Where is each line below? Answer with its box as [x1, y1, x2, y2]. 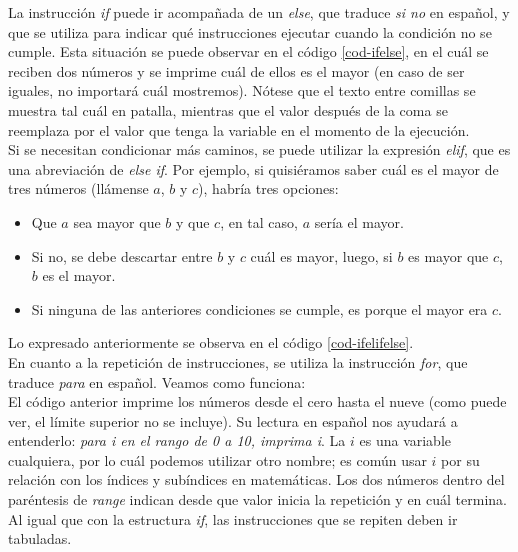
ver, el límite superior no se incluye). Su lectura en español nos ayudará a [8, 410, 458, 431]
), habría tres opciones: [198, 178, 339, 199]
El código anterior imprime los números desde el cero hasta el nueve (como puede [8, 391, 507, 412]
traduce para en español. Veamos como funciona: [8, 371, 306, 392]
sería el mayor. [314, 211, 404, 232]
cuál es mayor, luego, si [250, 245, 393, 266]
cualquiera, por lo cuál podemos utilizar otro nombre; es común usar [8, 449, 427, 470]
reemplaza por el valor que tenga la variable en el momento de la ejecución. [8, 119, 470, 140]
